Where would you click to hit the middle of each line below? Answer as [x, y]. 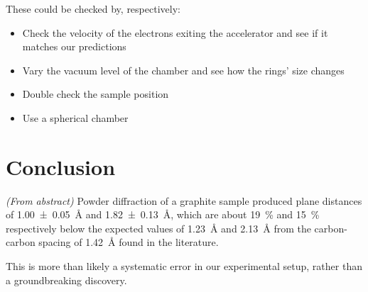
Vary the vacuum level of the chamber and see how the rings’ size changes [183, 70]
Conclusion [61, 166]
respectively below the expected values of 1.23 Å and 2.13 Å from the [158, 228]
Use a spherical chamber [75, 117]
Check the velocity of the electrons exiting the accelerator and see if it [175, 32]
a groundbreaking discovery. [66, 280]
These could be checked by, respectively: [93, 9]
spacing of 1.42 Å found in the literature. [129, 242]
